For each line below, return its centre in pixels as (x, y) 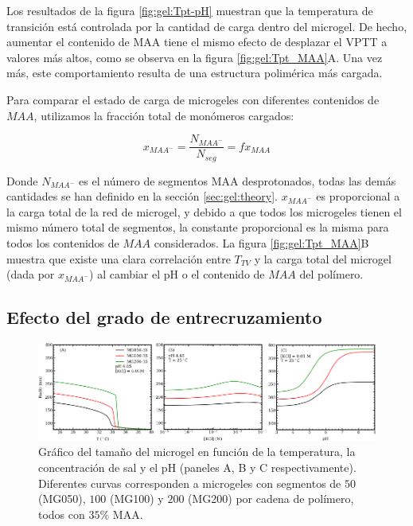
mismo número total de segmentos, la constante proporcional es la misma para (198, 227)
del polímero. (331, 274)
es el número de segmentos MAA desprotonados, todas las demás (238, 180)
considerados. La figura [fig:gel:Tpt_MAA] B (261, 243)
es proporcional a (358, 196)
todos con (62, 514)
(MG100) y (136, 499)
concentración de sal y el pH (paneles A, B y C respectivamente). (197, 467)
